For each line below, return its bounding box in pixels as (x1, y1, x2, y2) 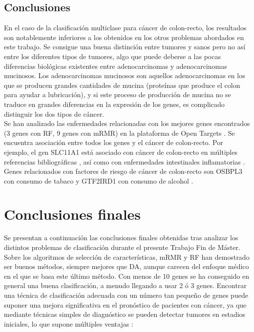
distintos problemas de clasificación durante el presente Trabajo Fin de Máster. (4, 242, 240, 252)
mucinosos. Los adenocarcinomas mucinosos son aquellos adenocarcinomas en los (4, 70, 245, 81)
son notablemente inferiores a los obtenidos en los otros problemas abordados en (4, 32, 244, 42)
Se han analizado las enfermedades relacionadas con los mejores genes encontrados (4, 118, 250, 128)
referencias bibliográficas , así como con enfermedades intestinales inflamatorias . (4, 156, 245, 166)
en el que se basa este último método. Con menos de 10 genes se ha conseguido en (4, 270, 250, 281)
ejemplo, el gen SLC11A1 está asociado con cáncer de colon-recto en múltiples (4, 146, 237, 157)
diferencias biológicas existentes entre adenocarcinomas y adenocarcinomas (4, 61, 227, 71)
